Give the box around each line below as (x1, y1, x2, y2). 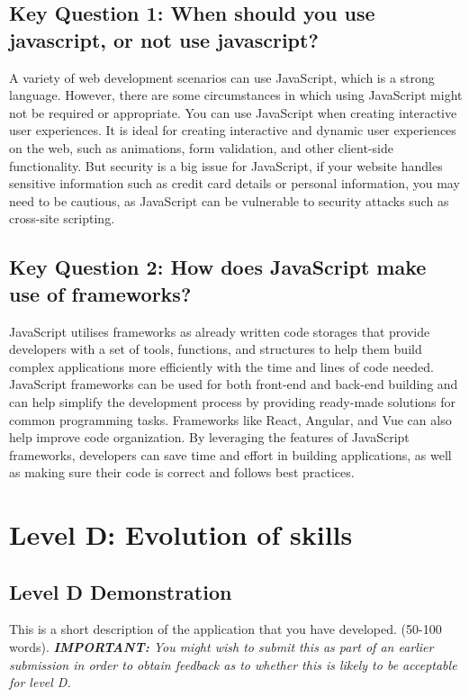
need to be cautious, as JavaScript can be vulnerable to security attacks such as (9, 191, 449, 210)
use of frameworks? (9, 279, 192, 307)
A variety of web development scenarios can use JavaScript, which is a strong (9, 68, 435, 86)
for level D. (9, 673, 71, 692)
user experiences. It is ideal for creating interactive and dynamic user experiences (9, 121, 456, 140)
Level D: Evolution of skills (9, 516, 353, 553)
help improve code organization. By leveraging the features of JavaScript (9, 428, 410, 447)
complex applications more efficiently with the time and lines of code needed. (9, 357, 434, 376)
